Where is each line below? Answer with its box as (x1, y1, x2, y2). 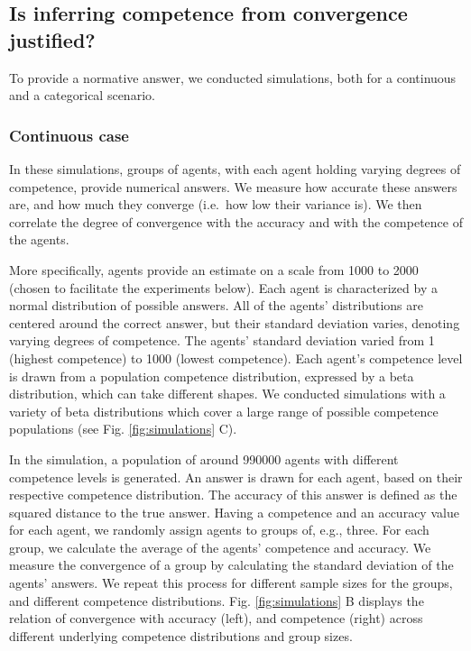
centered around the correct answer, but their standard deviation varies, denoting (9, 313, 460, 332)
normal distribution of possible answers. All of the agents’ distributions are (9, 296, 423, 315)
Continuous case (9, 124, 129, 146)
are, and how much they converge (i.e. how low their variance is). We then (9, 195, 422, 214)
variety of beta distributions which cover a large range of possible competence (9, 401, 439, 420)
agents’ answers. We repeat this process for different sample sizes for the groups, (9, 573, 453, 592)
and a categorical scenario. (9, 86, 155, 105)
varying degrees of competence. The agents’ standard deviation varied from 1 (9, 331, 435, 350)
